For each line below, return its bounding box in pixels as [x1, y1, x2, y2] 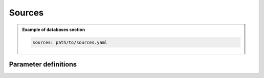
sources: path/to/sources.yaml [32, 39, 108, 45]
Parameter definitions [9, 60, 77, 68]
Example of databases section [22, 27, 85, 32]
